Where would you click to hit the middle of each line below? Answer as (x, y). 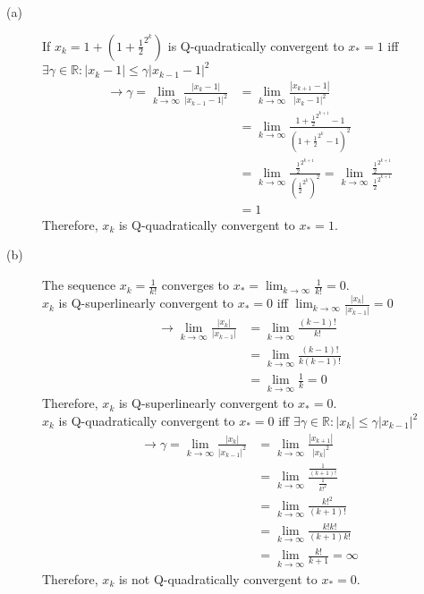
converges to (195, 285)
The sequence (79, 285)
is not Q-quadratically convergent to (218, 578)
